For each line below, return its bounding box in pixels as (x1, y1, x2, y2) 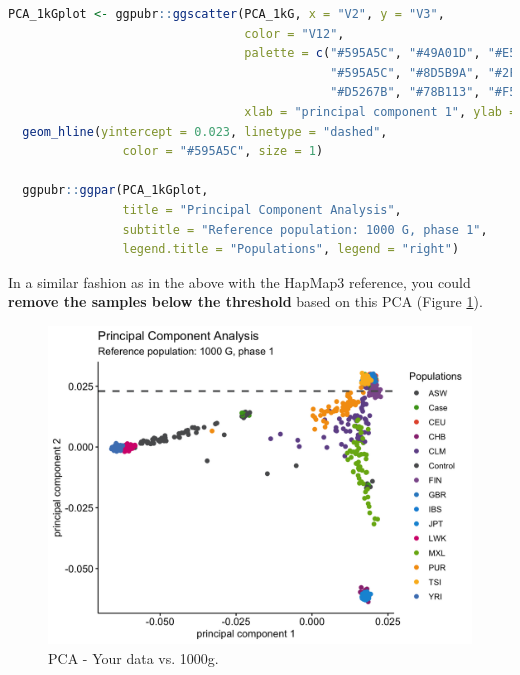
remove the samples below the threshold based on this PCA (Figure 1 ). (8, 291, 483, 312)
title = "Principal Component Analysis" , (122, 202, 402, 217)
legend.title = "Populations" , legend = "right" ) (122, 242, 460, 257)
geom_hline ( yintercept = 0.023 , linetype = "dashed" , (22, 124, 388, 139)
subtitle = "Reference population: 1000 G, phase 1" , (122, 222, 488, 237)
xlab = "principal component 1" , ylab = (244, 104, 517, 119)
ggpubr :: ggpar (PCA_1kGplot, (22, 183, 209, 198)
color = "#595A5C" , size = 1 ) (122, 144, 324, 159)
